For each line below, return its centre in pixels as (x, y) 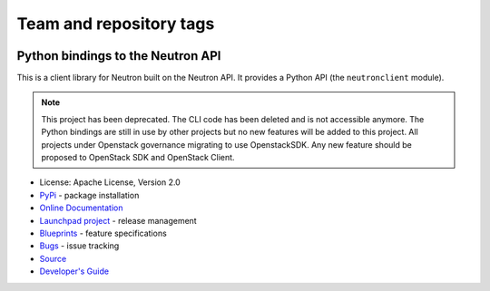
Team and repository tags (116, 24)
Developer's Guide (74, 271)
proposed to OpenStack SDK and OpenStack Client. (138, 158)
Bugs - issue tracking (79, 246)
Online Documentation (81, 208)
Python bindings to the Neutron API (119, 56)
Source (53, 258)
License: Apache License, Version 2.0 (110, 182)
